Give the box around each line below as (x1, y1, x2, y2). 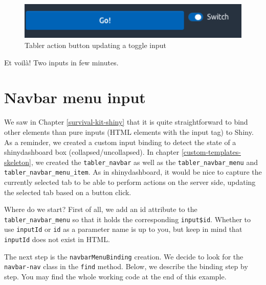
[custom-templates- (181, 147, 241, 157)
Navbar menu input (4, 87, 146, 108)
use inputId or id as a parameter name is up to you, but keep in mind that (4, 224, 242, 234)
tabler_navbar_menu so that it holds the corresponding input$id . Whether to (4, 213, 251, 224)
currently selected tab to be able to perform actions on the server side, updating (4, 177, 256, 187)
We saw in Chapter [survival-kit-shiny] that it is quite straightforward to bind (4, 116, 248, 127)
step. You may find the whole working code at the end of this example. (4, 271, 227, 282)
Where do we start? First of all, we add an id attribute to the (4, 204, 197, 215)
